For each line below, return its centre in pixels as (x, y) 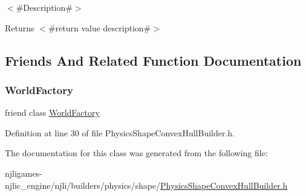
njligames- (24, 173)
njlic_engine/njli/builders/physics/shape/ (83, 185)
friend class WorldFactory (52, 112)
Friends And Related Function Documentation (153, 60)
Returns (20, 27)
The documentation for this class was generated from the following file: (136, 153)
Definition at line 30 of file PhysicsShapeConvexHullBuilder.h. (120, 132)
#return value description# (99, 27)
